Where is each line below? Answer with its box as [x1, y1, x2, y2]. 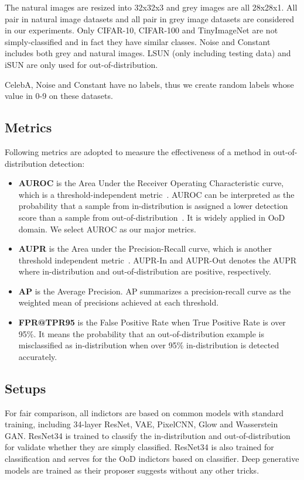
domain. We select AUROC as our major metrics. [18, 222, 196, 235]
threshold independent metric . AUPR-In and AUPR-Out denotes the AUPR [18, 253, 297, 266]
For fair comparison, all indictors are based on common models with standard [5, 406, 284, 419]
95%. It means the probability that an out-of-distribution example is [18, 327, 264, 340]
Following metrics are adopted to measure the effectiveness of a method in [5, 145, 271, 157]
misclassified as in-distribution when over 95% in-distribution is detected [18, 339, 279, 351]
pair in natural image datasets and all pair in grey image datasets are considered [5, 12, 295, 25]
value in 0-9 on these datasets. [5, 90, 113, 102]
